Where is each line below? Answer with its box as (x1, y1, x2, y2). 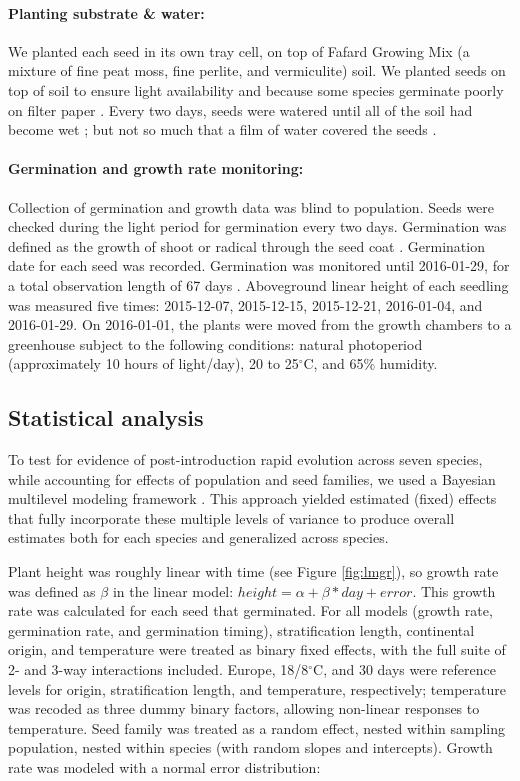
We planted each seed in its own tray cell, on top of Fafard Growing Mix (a (8, 40, 470, 61)
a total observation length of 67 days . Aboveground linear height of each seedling (8, 274, 509, 295)
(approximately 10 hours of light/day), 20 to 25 (8, 353, 299, 374)
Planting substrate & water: (8, 2, 205, 23)
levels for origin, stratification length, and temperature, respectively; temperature (8, 678, 506, 699)
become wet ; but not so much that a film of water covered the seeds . (8, 119, 437, 140)
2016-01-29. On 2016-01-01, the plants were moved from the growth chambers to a (8, 314, 512, 335)
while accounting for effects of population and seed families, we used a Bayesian (8, 468, 496, 489)
